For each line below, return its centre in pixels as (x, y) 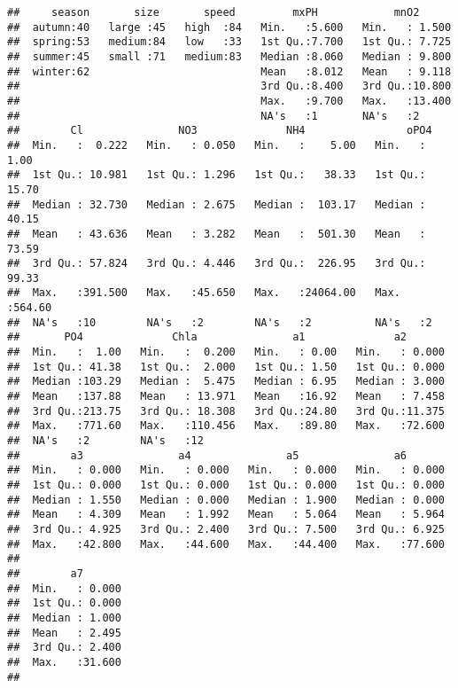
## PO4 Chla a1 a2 (207, 337)
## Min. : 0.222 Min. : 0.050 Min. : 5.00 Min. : (217, 145)
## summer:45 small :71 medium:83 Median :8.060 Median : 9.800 (229, 56)
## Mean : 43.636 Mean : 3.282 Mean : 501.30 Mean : (217, 234)
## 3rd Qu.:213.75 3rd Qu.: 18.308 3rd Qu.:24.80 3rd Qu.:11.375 (226, 411)
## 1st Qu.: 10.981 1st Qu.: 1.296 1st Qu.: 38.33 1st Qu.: (217, 175)
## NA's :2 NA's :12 (105, 441)
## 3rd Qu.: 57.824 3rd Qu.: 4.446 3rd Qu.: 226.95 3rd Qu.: (217, 264)
